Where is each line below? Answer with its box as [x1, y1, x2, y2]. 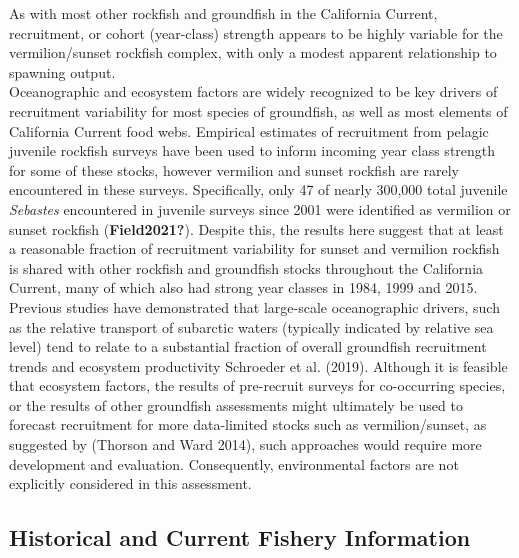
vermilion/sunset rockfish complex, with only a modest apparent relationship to [9, 42, 497, 63]
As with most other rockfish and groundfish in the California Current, [9, 3, 438, 23]
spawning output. [9, 61, 116, 82]
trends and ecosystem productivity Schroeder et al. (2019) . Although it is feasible [9, 355, 508, 376]
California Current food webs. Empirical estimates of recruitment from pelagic [9, 120, 489, 141]
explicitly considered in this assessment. [9, 473, 252, 494]
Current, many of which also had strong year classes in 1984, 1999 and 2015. [9, 277, 478, 298]
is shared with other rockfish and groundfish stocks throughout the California [9, 257, 484, 278]
